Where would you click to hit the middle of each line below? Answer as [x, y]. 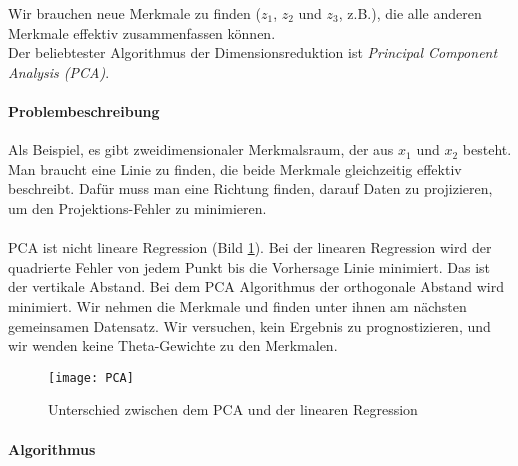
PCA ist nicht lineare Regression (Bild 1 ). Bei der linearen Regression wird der [250, 247]
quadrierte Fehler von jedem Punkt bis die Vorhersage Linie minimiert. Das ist [249, 266]
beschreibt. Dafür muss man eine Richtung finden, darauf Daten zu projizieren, [250, 188]
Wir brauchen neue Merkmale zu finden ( [134, 13]
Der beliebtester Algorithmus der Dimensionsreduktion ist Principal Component [253, 52]
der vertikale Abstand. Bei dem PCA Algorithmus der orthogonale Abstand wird [256, 286]
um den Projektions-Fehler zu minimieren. [137, 207]
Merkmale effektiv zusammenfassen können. [142, 32]
